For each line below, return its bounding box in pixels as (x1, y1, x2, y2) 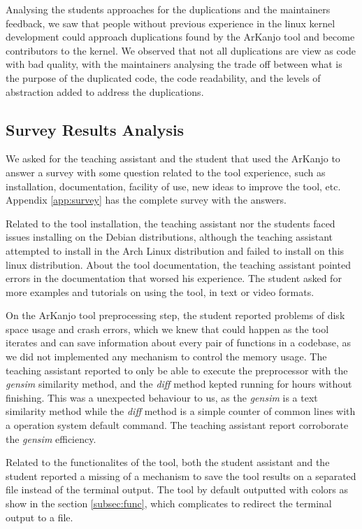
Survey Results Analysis (6, 118, 184, 140)
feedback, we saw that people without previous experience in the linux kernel (6, 15, 335, 30)
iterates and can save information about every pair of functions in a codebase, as (6, 335, 352, 350)
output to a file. (6, 509, 73, 524)
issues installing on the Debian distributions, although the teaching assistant (6, 230, 333, 244)
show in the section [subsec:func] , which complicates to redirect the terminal (6, 496, 332, 511)
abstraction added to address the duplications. (6, 84, 204, 99)
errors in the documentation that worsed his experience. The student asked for (6, 271, 342, 285)
